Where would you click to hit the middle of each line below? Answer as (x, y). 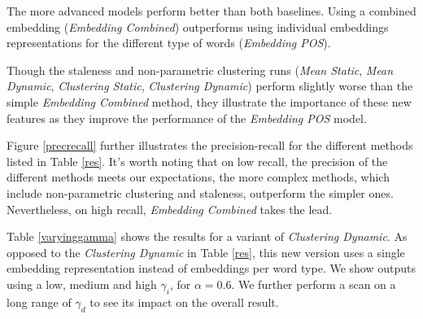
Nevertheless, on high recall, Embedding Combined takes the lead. (170, 209)
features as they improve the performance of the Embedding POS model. (187, 118)
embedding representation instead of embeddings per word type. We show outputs (211, 268)
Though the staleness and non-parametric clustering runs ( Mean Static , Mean (200, 70)
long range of (39, 302)
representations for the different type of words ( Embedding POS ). (169, 43)
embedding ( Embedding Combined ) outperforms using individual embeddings (198, 26)
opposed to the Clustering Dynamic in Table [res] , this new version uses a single (206, 252)
